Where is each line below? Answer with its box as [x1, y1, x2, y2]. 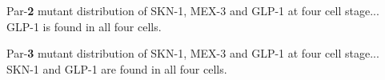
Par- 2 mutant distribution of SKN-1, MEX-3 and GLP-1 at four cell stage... [6, 2, 379, 18]
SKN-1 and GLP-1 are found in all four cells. [6, 60, 227, 77]
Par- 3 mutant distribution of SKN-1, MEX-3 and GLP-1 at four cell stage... [6, 45, 379, 62]
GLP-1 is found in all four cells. [6, 18, 162, 34]
